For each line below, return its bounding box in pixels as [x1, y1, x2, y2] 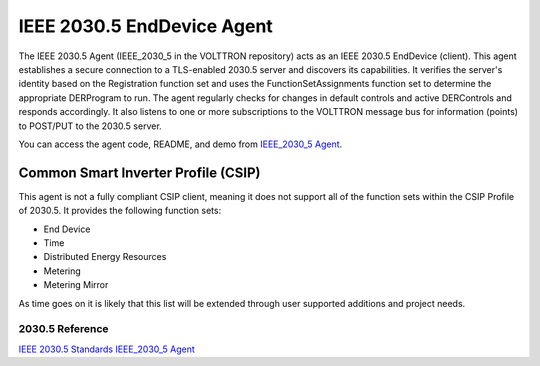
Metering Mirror [43, 279, 109, 291]
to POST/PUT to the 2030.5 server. [18, 120, 162, 132]
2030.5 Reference [18, 322, 109, 336]
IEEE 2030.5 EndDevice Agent [18, 15, 274, 37]
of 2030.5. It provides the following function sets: [18, 205, 222, 217]
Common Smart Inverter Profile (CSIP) [18, 164, 261, 181]
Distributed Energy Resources [43, 251, 167, 263]
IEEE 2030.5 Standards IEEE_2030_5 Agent [18, 343, 195, 355]
